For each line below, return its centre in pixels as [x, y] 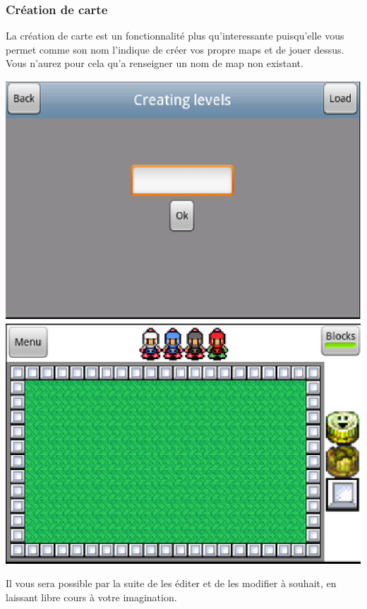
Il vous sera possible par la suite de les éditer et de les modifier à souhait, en [171, 583]
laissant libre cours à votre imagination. [91, 597]
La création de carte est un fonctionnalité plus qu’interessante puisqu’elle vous [175, 36]
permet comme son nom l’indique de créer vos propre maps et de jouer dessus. [175, 49]
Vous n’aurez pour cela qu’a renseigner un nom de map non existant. [155, 63]
